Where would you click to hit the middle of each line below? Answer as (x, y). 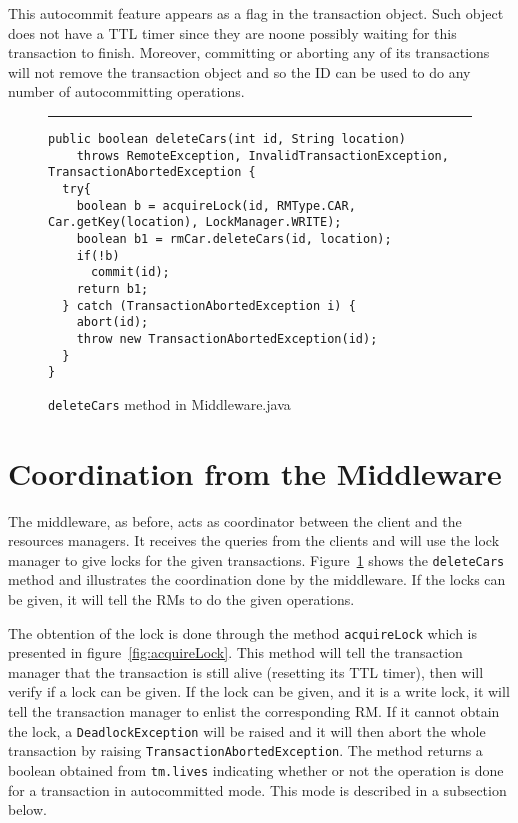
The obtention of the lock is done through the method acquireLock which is (242, 632)
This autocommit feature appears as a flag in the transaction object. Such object (256, 13)
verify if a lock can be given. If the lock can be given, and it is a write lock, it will (259, 691)
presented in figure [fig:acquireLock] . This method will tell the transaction (235, 652)
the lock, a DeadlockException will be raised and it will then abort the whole (247, 730)
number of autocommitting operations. (126, 91)
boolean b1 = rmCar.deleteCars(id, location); (234, 238)
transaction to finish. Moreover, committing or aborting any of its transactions (249, 52)
